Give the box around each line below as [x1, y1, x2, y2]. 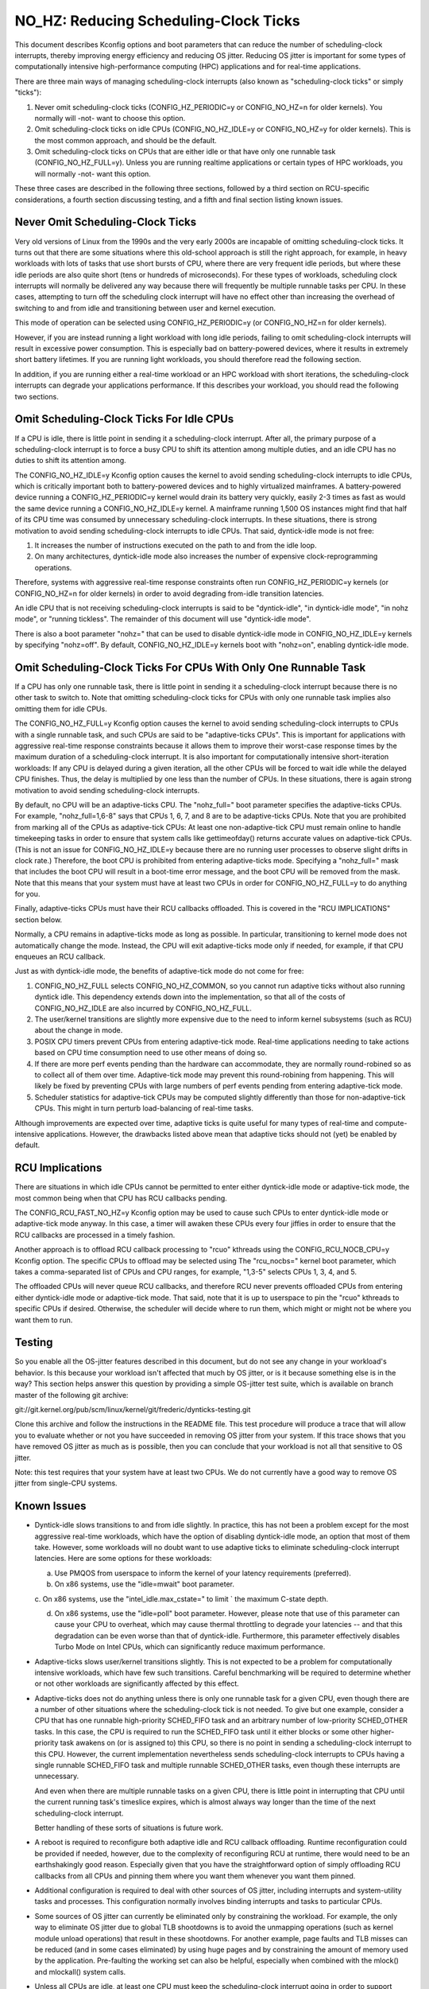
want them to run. [14, 1315, 73, 1325]
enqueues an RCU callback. [14, 952, 106, 962]
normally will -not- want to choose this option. [34, 113, 186, 123]
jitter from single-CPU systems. [14, 1478, 118, 1488]
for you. [14, 889, 41, 899]
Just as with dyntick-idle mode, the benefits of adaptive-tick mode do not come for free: [14, 967, 304, 976]
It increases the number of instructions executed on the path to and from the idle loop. [34, 541, 317, 551]
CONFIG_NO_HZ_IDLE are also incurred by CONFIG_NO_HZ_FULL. [34, 1003, 252, 1013]
